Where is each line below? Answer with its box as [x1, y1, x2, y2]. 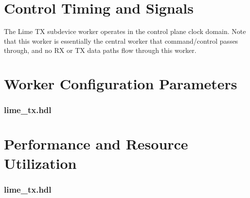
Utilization [4, 153, 77, 173]
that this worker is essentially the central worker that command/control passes [4, 35, 238, 46]
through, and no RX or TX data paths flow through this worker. [4, 45, 196, 55]
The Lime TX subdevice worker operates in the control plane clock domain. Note [4, 26, 246, 36]
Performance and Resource [4, 134, 188, 154]
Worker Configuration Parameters [4, 74, 237, 94]
